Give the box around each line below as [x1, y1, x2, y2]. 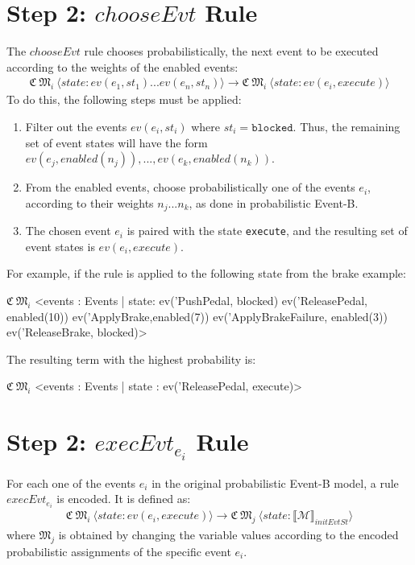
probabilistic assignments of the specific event [6, 542, 231, 559]
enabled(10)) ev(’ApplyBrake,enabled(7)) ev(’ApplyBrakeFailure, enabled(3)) [6, 307, 388, 324]
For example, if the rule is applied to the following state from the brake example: [6, 265, 406, 282]
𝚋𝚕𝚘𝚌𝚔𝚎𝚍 [251, 122, 293, 134]
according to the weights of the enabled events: [6, 58, 239, 75]
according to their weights [25, 194, 154, 211]
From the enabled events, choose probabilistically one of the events [25, 179, 355, 196]
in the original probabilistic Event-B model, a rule [151, 474, 399, 491]
